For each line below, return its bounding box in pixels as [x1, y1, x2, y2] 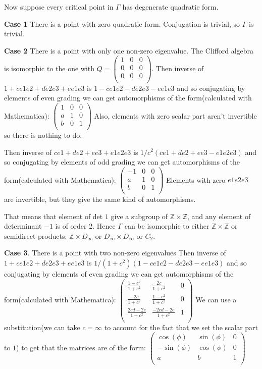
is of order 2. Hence [55, 221, 116, 231]
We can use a [195, 294, 237, 305]
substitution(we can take [4, 322, 80, 332]
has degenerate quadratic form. [122, 2, 219, 12]
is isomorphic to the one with [4, 63, 95, 73]
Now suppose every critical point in [4, 2, 114, 12]
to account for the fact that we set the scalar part [104, 322, 258, 332]
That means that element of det [4, 210, 103, 221]
